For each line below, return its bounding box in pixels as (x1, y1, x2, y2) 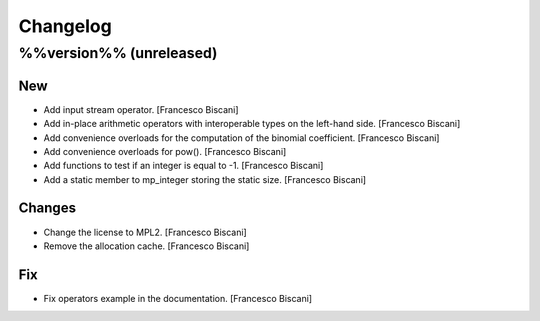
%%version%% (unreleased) (18, 44, 218, 62)
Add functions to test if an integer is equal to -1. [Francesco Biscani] (43, 160, 324, 172)
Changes (18, 200, 77, 217)
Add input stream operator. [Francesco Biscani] (43, 103, 239, 115)
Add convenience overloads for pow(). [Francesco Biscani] (43, 145, 287, 157)
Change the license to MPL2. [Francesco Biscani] (43, 226, 247, 238)
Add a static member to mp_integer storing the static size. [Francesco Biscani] (43, 173, 367, 185)
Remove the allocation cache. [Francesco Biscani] (43, 240, 250, 252)
